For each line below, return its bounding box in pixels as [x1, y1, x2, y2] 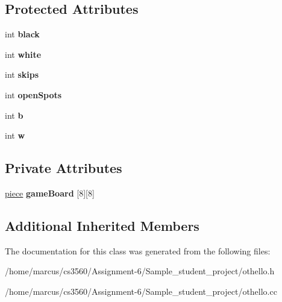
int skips [5, 68, 39, 81]
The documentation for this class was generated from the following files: [5, 244, 271, 257]
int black [5, 28, 40, 40]
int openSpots [5, 88, 62, 101]
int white [5, 48, 42, 60]
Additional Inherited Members [5, 216, 199, 234]
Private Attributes [5, 159, 122, 177]
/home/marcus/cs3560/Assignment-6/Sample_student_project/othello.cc [5, 285, 277, 297]
